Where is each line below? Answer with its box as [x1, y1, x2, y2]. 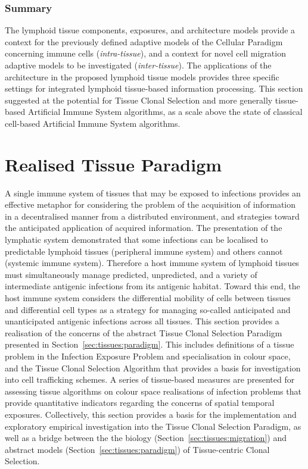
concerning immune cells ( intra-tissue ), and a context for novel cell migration [5, 47, 286, 60]
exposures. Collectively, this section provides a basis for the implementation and [5, 408, 297, 420]
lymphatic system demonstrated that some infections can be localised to [5, 233, 268, 246]
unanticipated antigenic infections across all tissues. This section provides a [5, 315, 279, 327]
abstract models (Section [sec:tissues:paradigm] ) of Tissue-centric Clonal [5, 443, 270, 455]
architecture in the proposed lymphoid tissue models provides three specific [5, 70, 279, 83]
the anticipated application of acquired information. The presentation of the [5, 221, 282, 234]
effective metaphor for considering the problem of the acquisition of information [5, 198, 296, 211]
